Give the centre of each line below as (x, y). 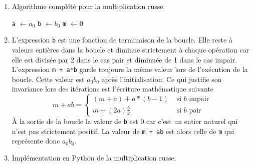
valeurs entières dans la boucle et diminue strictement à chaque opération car (131, 49)
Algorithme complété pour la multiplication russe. (88, 6)
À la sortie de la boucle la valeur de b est (75, 121)
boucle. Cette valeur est (48, 79)
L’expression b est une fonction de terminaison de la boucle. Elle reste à (122, 40)
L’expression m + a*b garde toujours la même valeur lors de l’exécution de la (130, 69)
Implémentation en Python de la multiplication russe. (94, 157)
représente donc (36, 141)
